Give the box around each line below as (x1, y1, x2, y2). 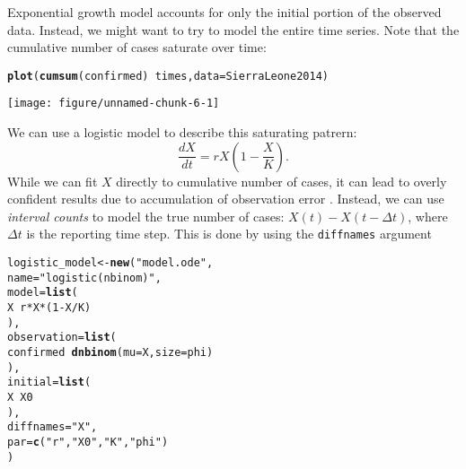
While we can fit (7, 171, 98, 190)
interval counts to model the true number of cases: (7, 206, 285, 225)
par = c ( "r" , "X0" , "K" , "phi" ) (7, 436, 169, 448)
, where (408, 206, 448, 225)
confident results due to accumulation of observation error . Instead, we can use (7, 189, 444, 208)
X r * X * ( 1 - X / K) (7, 301, 92, 315)
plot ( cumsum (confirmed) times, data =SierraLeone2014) (7, 69, 329, 83)
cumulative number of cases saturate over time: (7, 38, 267, 56)
